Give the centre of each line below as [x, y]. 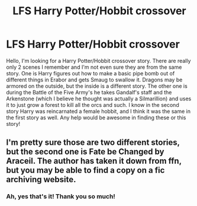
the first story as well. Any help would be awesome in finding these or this [96, 118]
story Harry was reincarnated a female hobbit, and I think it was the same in [98, 111]
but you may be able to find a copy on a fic [85, 170]
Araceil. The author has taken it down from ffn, [94, 161]
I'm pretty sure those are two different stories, [93, 143]
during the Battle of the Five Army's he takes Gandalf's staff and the [89, 92]
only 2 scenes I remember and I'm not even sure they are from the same [94, 67]
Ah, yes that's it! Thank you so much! [61, 197]
